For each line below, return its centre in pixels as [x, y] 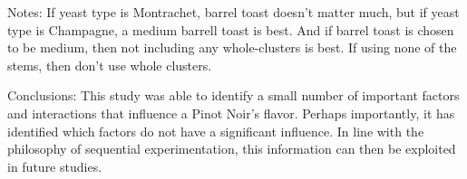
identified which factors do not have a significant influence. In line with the [216, 131]
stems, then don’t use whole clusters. [110, 65]
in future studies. [55, 166]
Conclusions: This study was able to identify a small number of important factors [233, 95]
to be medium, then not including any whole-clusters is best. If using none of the [232, 47]
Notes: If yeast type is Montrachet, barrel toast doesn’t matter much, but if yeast [233, 12]
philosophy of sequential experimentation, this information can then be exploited [232, 149]
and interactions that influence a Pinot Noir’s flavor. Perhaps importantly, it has [231, 113]
